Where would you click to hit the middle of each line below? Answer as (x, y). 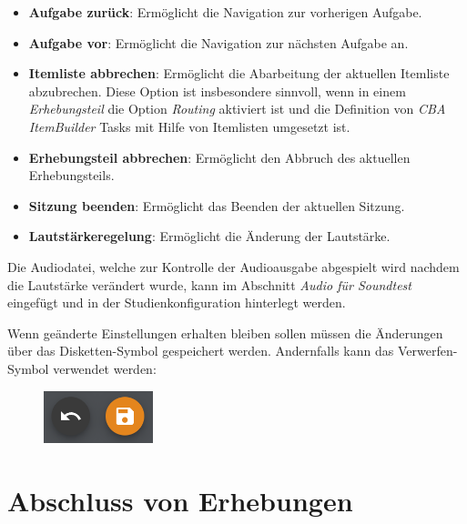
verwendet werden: (105, 368)
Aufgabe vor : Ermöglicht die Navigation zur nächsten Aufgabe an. (218, 42)
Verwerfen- (427, 351)
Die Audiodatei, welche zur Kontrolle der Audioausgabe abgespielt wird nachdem (233, 266)
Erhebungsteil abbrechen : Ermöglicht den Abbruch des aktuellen (219, 157)
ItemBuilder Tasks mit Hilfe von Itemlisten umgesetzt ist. (189, 126)
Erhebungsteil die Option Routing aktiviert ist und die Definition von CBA (237, 109)
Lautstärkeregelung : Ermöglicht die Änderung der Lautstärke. (209, 236)
